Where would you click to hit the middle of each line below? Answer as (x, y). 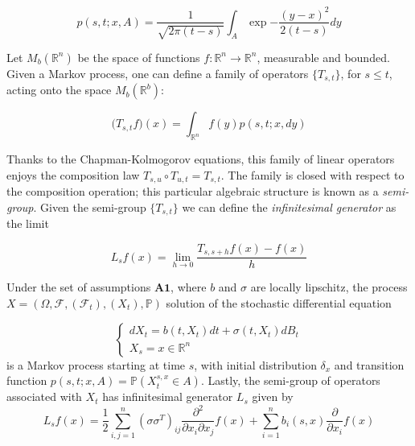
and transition (369, 364)
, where (189, 287)
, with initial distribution (255, 364)
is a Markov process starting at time (96, 364)
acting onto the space (59, 90)
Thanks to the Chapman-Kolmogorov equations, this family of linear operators (201, 159)
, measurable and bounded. (323, 57)
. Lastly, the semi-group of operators (290, 380)
